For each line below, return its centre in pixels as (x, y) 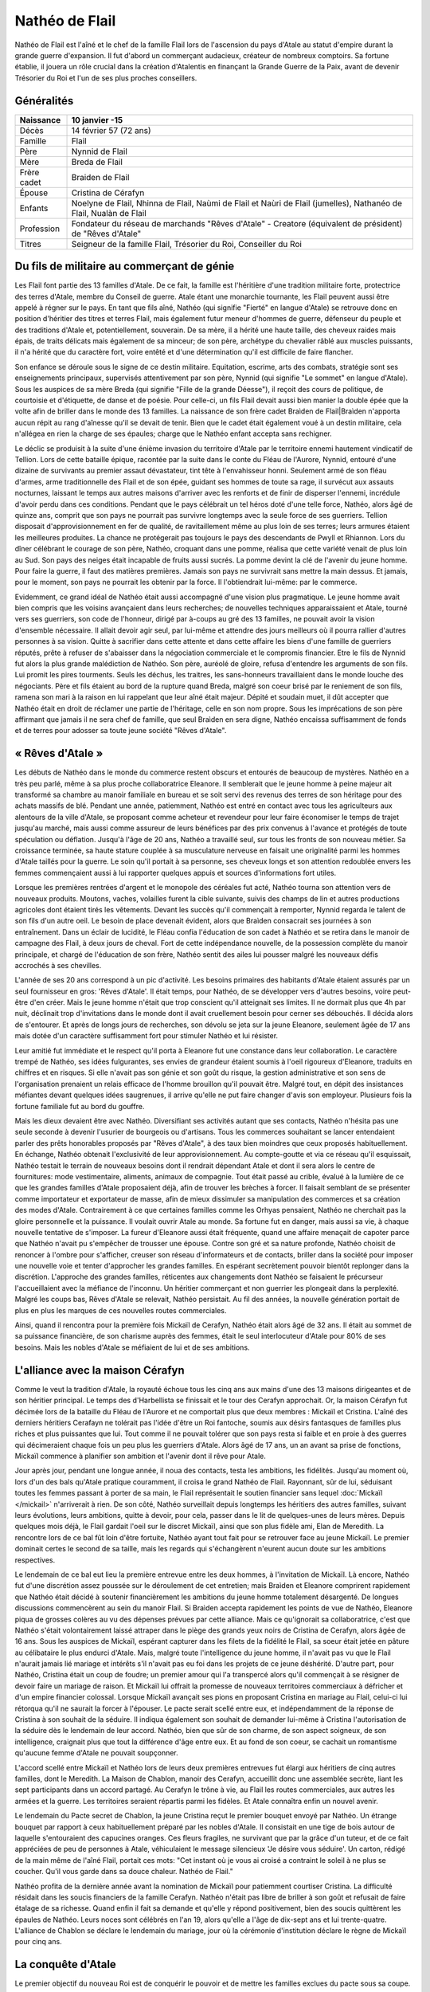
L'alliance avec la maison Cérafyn (100, 1370)
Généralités (44, 101)
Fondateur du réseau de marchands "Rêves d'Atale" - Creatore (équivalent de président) (237, 223)
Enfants (34, 208)
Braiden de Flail (100, 177)
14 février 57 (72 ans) (111, 130)
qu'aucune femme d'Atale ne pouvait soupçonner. (96, 1753)
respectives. (35, 1560)
